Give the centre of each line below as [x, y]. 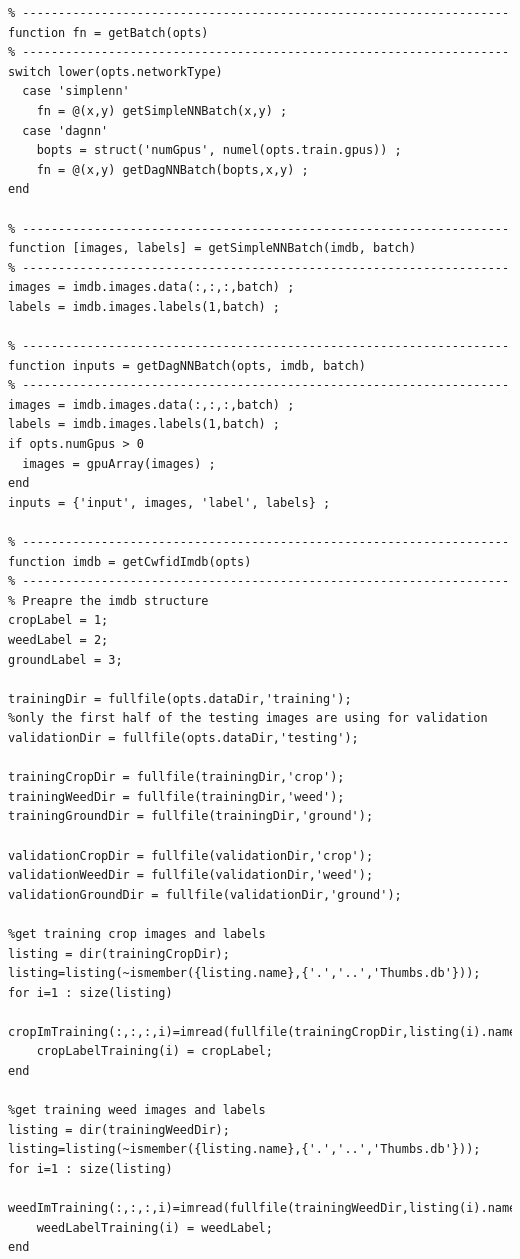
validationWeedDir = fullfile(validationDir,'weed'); [191, 875]
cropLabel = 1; [58, 620]
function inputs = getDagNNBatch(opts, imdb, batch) [187, 365]
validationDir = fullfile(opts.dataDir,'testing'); [183, 737]
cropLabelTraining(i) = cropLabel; [154, 1051]
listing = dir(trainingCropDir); [119, 953]
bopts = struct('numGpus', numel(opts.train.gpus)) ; [219, 150]
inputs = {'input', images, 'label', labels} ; [169, 502]
